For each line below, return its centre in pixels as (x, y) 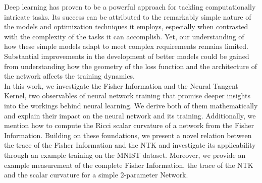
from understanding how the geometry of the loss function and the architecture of (130, 66)
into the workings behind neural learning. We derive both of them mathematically (131, 105)
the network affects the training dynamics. (69, 76)
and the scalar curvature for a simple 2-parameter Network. (96, 175)
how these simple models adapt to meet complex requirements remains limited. (126, 46)
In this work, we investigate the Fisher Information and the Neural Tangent (121, 85)
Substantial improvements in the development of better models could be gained (127, 56)
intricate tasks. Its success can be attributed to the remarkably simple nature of (128, 16)
